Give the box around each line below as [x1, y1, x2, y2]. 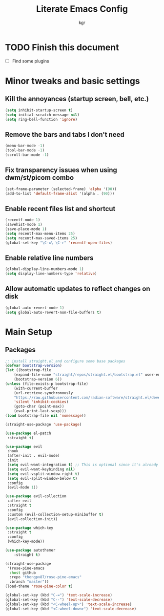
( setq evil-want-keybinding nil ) [7, 467, 76, 472]
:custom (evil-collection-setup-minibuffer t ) [7, 512, 104, 517]
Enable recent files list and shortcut [5, 204, 116, 213]
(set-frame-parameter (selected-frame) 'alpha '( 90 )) [5, 187, 117, 191]
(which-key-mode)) [7, 539, 45, 544]
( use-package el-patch [5, 431, 51, 436]
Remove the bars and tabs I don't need [5, 130, 124, 139]
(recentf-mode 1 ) [5, 217, 41, 223]
